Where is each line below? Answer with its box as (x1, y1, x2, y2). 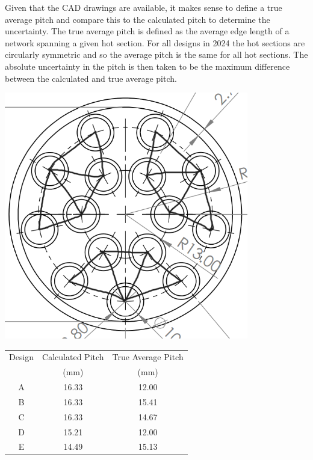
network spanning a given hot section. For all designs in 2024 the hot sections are (5, 36, 305, 49)
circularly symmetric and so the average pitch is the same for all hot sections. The (5, 48, 308, 61)
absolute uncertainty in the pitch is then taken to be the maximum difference (5, 60, 290, 72)
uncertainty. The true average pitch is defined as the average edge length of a (5, 25, 290, 37)
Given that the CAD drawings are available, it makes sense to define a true (5, 1, 282, 13)
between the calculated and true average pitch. (5, 72, 177, 84)
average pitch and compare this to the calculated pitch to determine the (5, 13, 270, 25)
